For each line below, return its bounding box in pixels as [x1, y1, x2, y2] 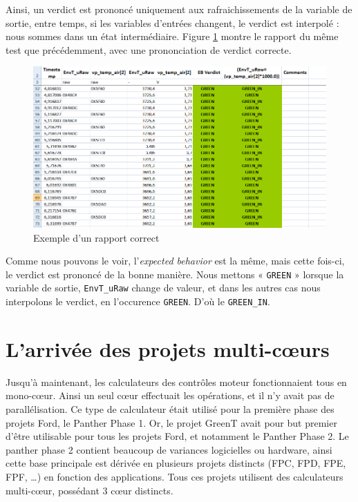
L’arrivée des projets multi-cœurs [6, 334, 330, 363]
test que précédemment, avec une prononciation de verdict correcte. [6, 42, 292, 57]
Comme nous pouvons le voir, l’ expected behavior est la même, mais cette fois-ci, [6, 253, 345, 268]
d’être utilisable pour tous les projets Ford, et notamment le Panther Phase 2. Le [6, 429, 349, 443]
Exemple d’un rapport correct [33, 230, 160, 244]
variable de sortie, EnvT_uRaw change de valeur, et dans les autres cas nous [6, 280, 321, 295]
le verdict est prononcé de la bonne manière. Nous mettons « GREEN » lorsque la [6, 267, 344, 281]
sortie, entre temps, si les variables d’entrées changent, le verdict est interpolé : [6, 15, 339, 30]
